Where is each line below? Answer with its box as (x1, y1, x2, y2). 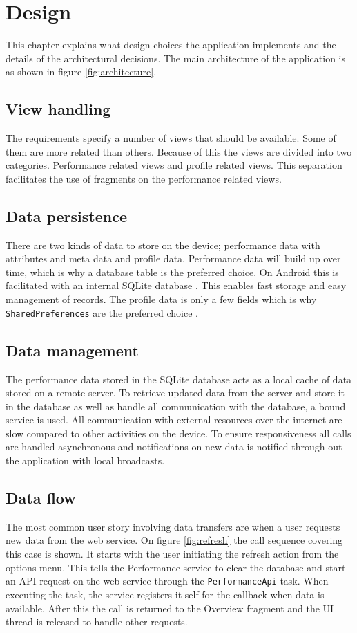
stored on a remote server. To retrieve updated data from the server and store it (6, 385, 345, 400)
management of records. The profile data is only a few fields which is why (6, 292, 317, 306)
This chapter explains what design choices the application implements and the (6, 37, 336, 52)
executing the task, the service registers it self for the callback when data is (6, 587, 325, 601)
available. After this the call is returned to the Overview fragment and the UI (6, 600, 334, 615)
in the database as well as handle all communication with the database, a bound (6, 398, 346, 413)
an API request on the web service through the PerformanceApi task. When (6, 574, 329, 588)
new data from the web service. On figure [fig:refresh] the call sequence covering (6, 533, 343, 547)
